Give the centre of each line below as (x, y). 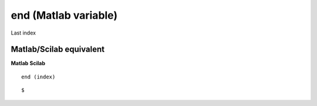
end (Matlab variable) (64, 15)
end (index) (38, 77)
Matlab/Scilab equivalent (58, 49)
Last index (23, 33)
